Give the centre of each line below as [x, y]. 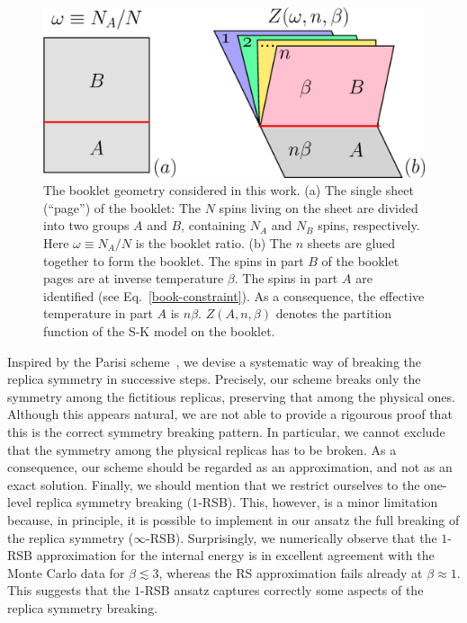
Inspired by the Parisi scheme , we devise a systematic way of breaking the [214, 361]
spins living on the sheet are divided [319, 207]
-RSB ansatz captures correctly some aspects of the [282, 590]
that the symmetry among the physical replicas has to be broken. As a [202, 449]
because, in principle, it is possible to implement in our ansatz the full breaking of [233, 519]
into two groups [86, 225]
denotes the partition [334, 313]
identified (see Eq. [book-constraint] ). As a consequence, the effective [234, 295]
